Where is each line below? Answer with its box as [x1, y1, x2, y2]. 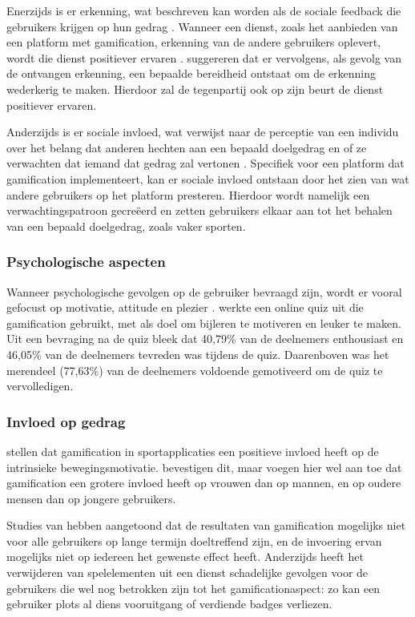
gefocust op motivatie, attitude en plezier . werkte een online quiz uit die [6, 299, 364, 316]
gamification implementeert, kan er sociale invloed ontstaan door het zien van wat [6, 170, 409, 187]
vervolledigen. [6, 377, 74, 394]
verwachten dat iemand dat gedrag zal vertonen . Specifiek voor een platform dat [6, 155, 405, 171]
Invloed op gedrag [6, 411, 126, 431]
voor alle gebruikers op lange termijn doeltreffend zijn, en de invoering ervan [6, 532, 382, 549]
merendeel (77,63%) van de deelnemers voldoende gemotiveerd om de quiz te [6, 361, 383, 378]
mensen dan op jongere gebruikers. [6, 490, 176, 506]
